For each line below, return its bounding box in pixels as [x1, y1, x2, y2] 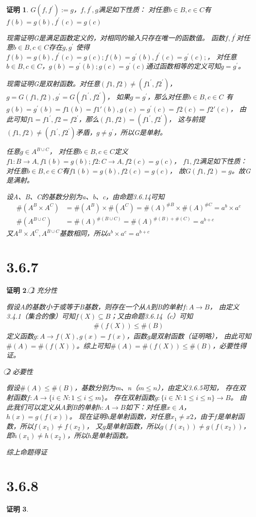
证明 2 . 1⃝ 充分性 [6, 285, 57, 295]
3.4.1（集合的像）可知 [6, 311, 76, 321]
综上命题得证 [6, 446, 47, 457]
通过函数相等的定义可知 [146, 61, 221, 71]
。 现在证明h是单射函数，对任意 [69, 411, 171, 421]
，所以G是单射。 [114, 127, 167, 137]
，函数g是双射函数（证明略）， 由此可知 [126, 330, 251, 341]
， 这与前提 [168, 114, 205, 124]
